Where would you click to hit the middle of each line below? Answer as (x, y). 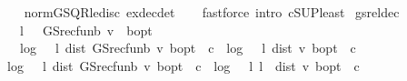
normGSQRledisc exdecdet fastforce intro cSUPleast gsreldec (212, 12)
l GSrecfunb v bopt (86, 30)
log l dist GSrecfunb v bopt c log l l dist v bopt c (183, 65)
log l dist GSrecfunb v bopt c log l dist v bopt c (188, 48)
